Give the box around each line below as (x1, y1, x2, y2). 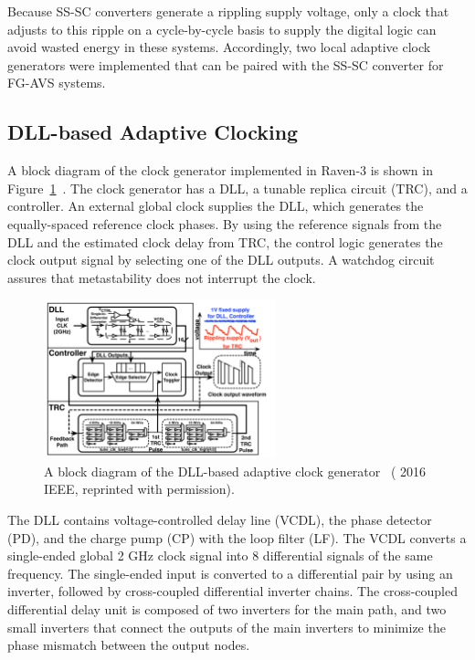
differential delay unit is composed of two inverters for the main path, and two (7, 599, 447, 618)
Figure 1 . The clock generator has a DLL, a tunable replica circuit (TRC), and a (7, 178, 468, 197)
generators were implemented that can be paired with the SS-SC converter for (7, 55, 444, 74)
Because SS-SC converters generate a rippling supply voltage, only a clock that (7, 2, 449, 20)
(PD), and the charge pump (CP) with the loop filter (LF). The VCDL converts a (7, 528, 467, 547)
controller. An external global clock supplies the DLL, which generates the (7, 196, 424, 215)
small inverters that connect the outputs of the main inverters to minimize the (7, 617, 446, 636)
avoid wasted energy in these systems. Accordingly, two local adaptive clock (7, 37, 431, 57)
